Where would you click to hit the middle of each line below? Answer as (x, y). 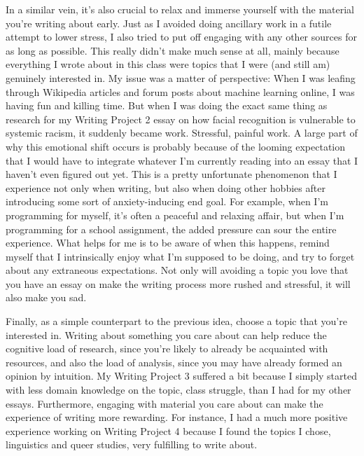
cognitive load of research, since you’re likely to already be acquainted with (167, 348)
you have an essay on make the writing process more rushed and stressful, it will (178, 283)
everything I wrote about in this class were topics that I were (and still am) (168, 64)
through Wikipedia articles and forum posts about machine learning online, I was (180, 91)
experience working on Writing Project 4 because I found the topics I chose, (168, 430)
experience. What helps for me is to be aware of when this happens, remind (168, 243)
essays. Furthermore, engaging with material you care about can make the (164, 403)
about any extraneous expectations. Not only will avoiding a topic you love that (177, 270)
